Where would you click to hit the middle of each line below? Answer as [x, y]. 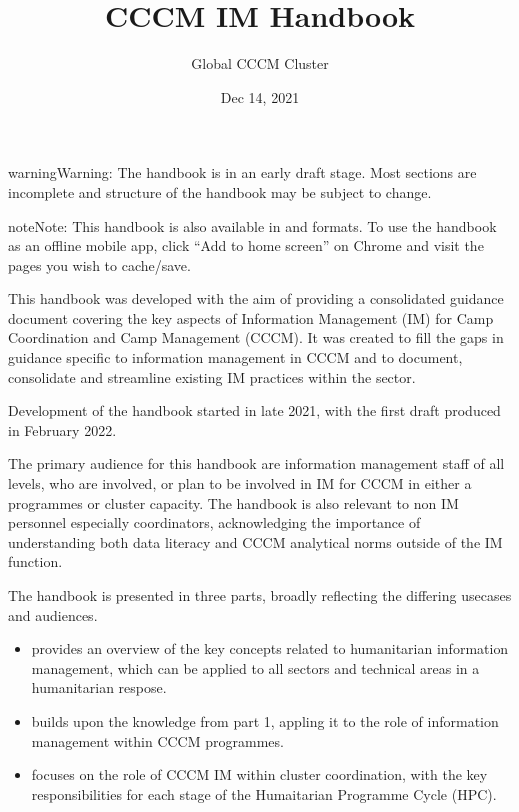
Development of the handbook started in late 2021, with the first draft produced [254, 410]
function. [35, 561]
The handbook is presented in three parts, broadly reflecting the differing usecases [260, 595]
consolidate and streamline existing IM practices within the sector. [212, 376]
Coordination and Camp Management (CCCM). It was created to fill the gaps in [256, 337]
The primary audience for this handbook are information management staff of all [256, 463]
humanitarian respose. [99, 687]
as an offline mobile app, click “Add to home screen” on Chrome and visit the [246, 245]
